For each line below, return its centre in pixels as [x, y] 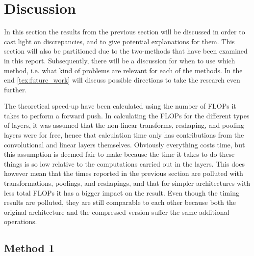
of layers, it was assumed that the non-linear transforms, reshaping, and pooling [124, 125]
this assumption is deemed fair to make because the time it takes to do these [119, 154]
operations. [21, 221]
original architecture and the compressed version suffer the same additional [117, 212]
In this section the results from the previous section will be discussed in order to [125, 32]
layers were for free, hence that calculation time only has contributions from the [124, 135]
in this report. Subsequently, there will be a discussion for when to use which [120, 60]
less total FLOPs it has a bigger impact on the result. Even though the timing [122, 192]
